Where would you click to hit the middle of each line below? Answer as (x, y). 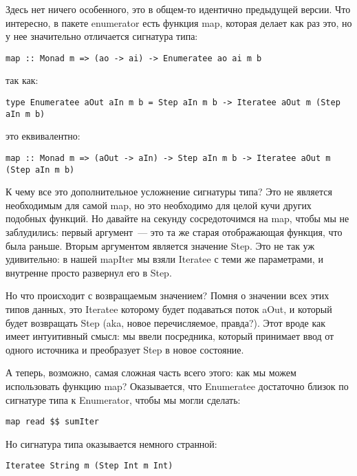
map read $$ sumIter (53, 422)
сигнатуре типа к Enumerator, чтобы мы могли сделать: (123, 399)
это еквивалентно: (43, 136)
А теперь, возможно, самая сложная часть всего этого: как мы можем (151, 372)
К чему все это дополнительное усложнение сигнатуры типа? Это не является (169, 192)
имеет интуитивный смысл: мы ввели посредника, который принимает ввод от (170, 336)
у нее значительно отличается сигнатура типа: (102, 36)
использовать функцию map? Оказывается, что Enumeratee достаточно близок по (177, 386)
